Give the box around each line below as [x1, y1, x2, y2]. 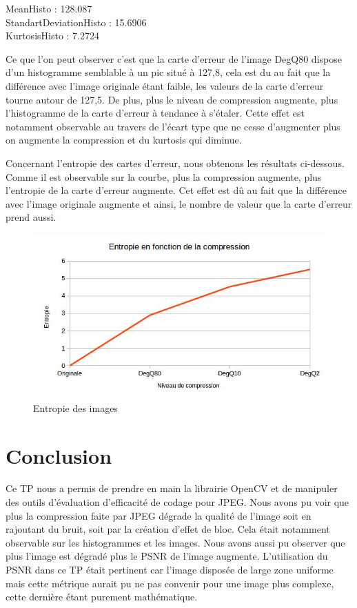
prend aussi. [6, 210, 57, 224]
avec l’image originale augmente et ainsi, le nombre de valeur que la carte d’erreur [6, 196, 352, 210]
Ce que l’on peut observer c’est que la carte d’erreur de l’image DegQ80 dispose [6, 51, 342, 66]
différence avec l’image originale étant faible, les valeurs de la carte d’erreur [6, 78, 324, 92]
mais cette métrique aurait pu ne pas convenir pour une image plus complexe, [6, 576, 334, 590]
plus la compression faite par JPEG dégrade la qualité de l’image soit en [6, 508, 312, 522]
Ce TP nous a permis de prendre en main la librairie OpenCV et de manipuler [6, 481, 338, 496]
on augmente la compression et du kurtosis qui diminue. [6, 133, 242, 147]
